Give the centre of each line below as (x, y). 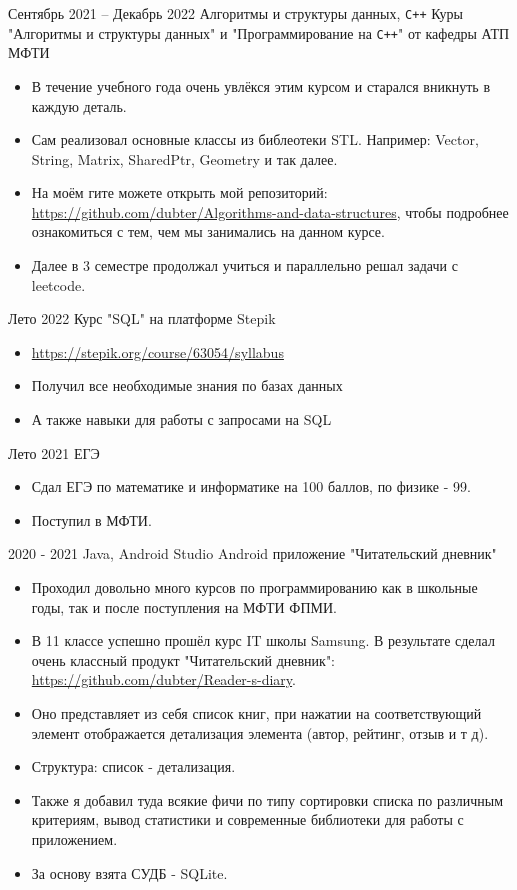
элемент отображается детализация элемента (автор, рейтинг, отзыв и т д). (260, 732)
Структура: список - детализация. (133, 766)
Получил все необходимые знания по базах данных (187, 385)
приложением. (74, 838)
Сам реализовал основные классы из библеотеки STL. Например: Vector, (255, 139)
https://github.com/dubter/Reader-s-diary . (163, 679)
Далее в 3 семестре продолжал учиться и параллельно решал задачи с (244, 265)
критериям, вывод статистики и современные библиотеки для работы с (247, 819)
